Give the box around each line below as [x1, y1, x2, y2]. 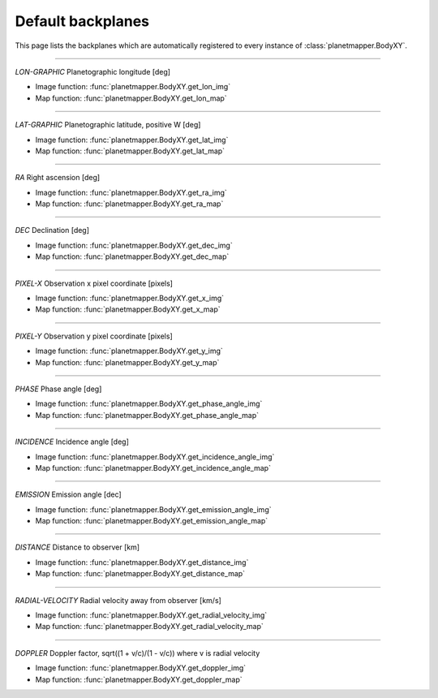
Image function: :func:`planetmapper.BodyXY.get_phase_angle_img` [35, 399, 263, 409]
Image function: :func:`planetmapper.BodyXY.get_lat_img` [35, 135, 229, 144]
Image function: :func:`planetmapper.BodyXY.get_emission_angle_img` [35, 504, 272, 515]
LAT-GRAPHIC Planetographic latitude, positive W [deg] [15, 120, 201, 130]
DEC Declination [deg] [15, 226, 89, 235]
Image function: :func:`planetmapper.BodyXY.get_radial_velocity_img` [35, 610, 268, 620]
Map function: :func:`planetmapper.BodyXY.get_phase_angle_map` [35, 410, 260, 420]
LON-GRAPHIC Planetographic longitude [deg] [15, 67, 170, 76]
